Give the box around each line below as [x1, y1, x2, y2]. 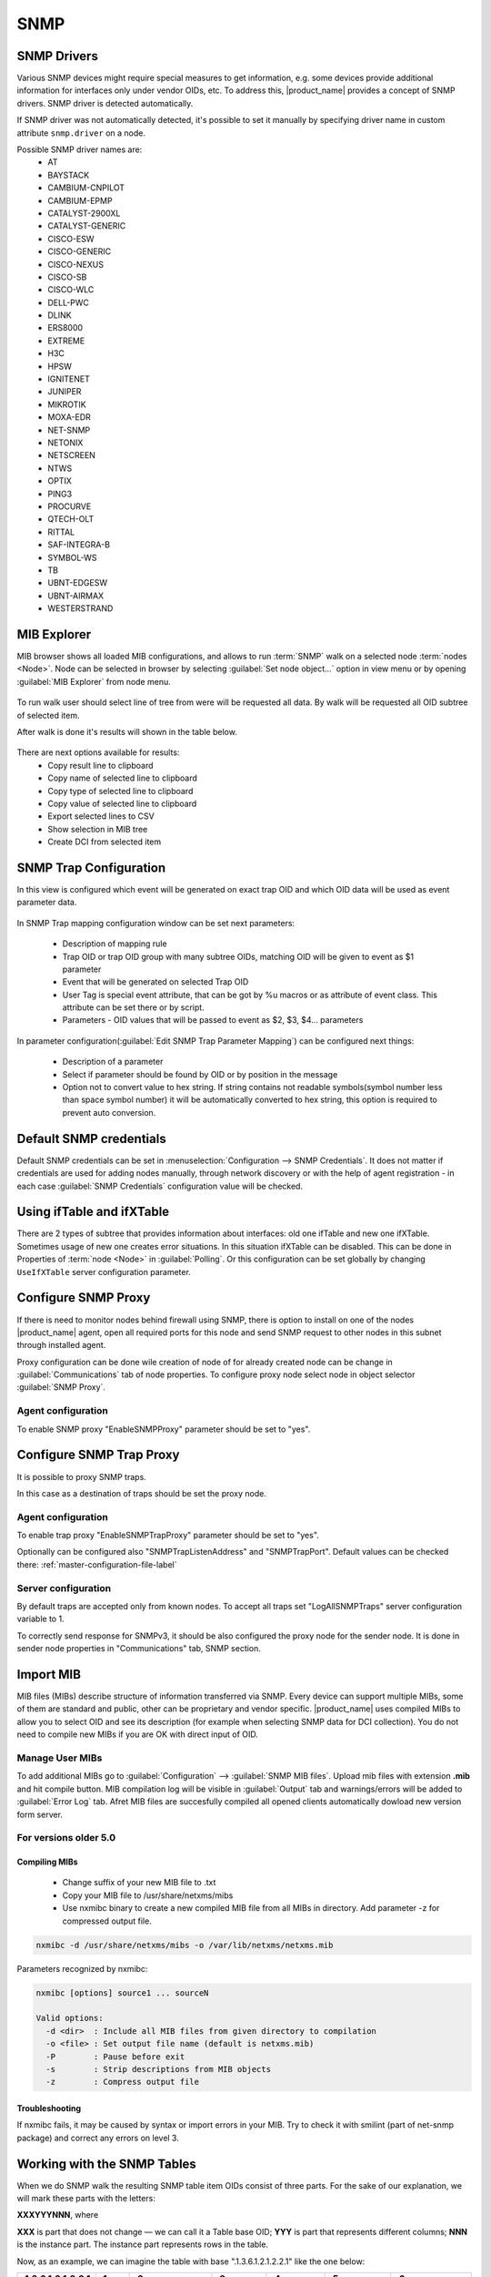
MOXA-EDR [47, 412, 91, 423]
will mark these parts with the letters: [16, 2193, 156, 2203]
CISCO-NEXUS [47, 259, 105, 270]
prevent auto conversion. [62, 1107, 156, 1118]
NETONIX [47, 437, 84, 448]
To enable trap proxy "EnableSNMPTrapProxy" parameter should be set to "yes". [16, 1530, 320, 1541]
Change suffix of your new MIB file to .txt [62, 1877, 216, 1888]
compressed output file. [62, 1915, 152, 1926]
